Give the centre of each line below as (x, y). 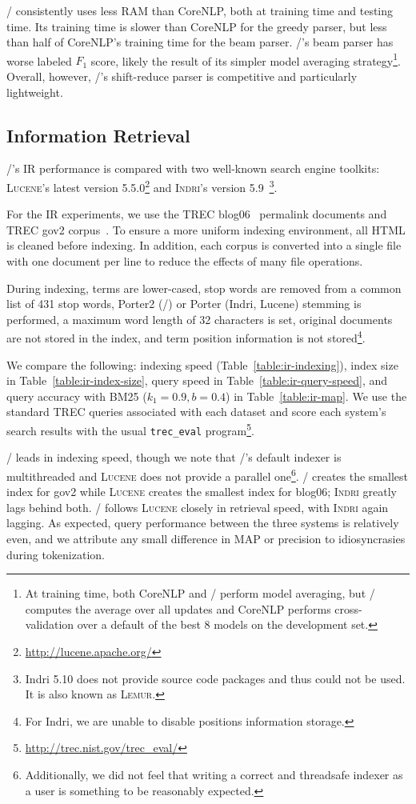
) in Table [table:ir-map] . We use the (316, 396)
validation (50, 624)
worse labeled (39, 60)
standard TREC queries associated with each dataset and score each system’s (196, 412)
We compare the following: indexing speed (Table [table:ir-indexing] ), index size (202, 364)
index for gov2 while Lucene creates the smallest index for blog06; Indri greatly (202, 492)
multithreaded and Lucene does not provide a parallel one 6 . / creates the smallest (208, 474)
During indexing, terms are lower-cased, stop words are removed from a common (204, 288)
